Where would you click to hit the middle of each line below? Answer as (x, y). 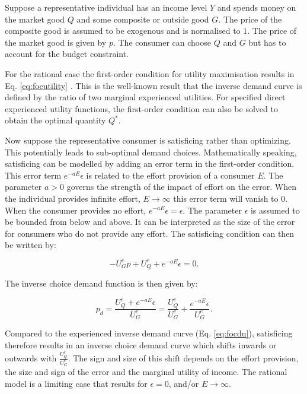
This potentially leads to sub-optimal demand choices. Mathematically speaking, (151, 152)
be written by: (31, 245)
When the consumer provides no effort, (76, 210)
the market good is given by (56, 42)
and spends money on (257, 7)
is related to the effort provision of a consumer (170, 175)
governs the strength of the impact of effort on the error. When (182, 187)
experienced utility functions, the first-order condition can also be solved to (141, 108)
